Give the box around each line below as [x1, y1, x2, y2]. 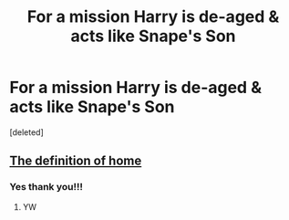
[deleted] [9, 126, 44, 138]
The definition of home [9, 153, 142, 169]
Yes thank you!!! [9, 181, 84, 194]
